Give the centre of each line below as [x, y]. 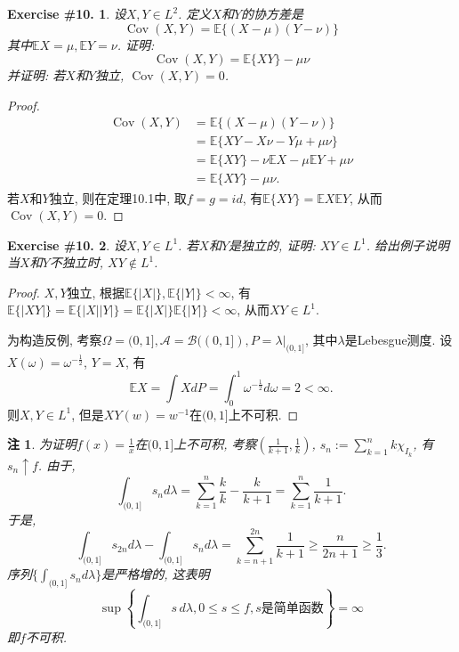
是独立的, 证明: [272, 244]
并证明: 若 [36, 75]
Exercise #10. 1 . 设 [67, 13]
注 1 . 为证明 [42, 444]
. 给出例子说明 [408, 244]
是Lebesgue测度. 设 [399, 340]
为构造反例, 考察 [55, 340]
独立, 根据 [96, 292]
